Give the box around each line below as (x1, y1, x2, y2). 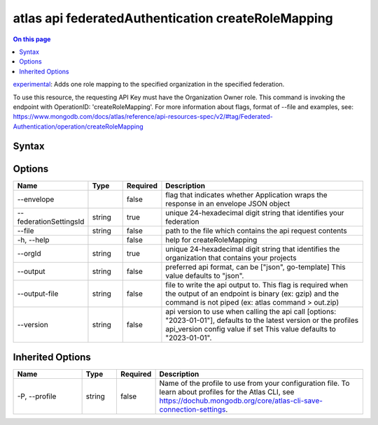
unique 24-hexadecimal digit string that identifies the (165, 244, 340, 254)
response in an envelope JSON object (165, 199, 290, 208)
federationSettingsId (17, 217, 85, 226)
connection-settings (159, 405, 226, 415)
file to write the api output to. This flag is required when (165, 280, 349, 289)
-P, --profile (17, 391, 57, 401)
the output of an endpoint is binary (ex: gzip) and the (165, 289, 339, 298)
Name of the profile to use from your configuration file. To (159, 378, 350, 388)
